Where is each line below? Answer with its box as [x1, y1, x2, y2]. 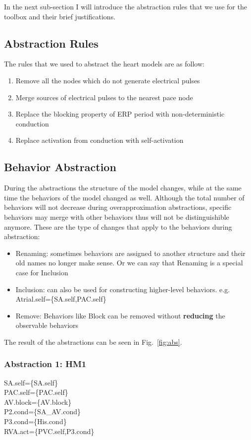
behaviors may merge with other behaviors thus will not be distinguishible [4, 211, 229, 222]
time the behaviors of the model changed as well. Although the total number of [4, 192, 245, 202]
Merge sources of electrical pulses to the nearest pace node [15, 92, 193, 102]
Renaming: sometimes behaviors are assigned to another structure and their [15, 248, 246, 258]
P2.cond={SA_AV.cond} [4, 406, 81, 417]
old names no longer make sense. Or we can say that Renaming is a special [15, 257, 243, 268]
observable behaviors [15, 320, 79, 330]
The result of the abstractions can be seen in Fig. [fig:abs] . [4, 336, 182, 347]
